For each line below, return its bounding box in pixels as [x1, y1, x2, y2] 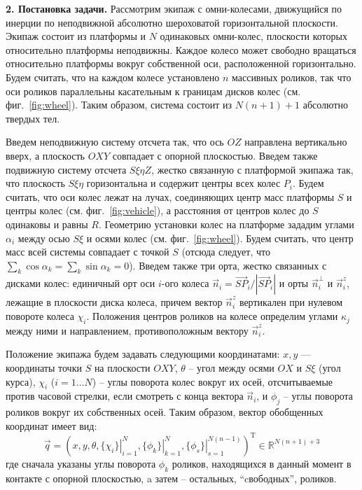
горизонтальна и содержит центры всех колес [86, 176, 281, 190]
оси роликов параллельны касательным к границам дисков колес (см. [6, 83, 301, 98]
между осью [18, 230, 70, 245]
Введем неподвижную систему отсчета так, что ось [6, 134, 224, 149]
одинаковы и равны [6, 216, 88, 231]
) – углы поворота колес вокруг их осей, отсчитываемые [92, 374, 333, 388]
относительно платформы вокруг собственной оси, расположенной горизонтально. [6, 56, 356, 71]
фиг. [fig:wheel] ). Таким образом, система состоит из [6, 97, 232, 112]
